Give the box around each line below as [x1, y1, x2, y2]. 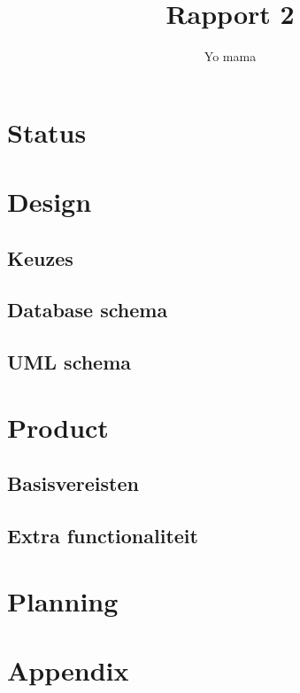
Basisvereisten [7, 470, 139, 497]
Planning [7, 582, 119, 619]
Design [7, 183, 92, 220]
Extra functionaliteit [7, 522, 198, 549]
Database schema [7, 296, 168, 323]
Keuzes [7, 244, 73, 271]
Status [7, 113, 87, 150]
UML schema [7, 348, 132, 376]
